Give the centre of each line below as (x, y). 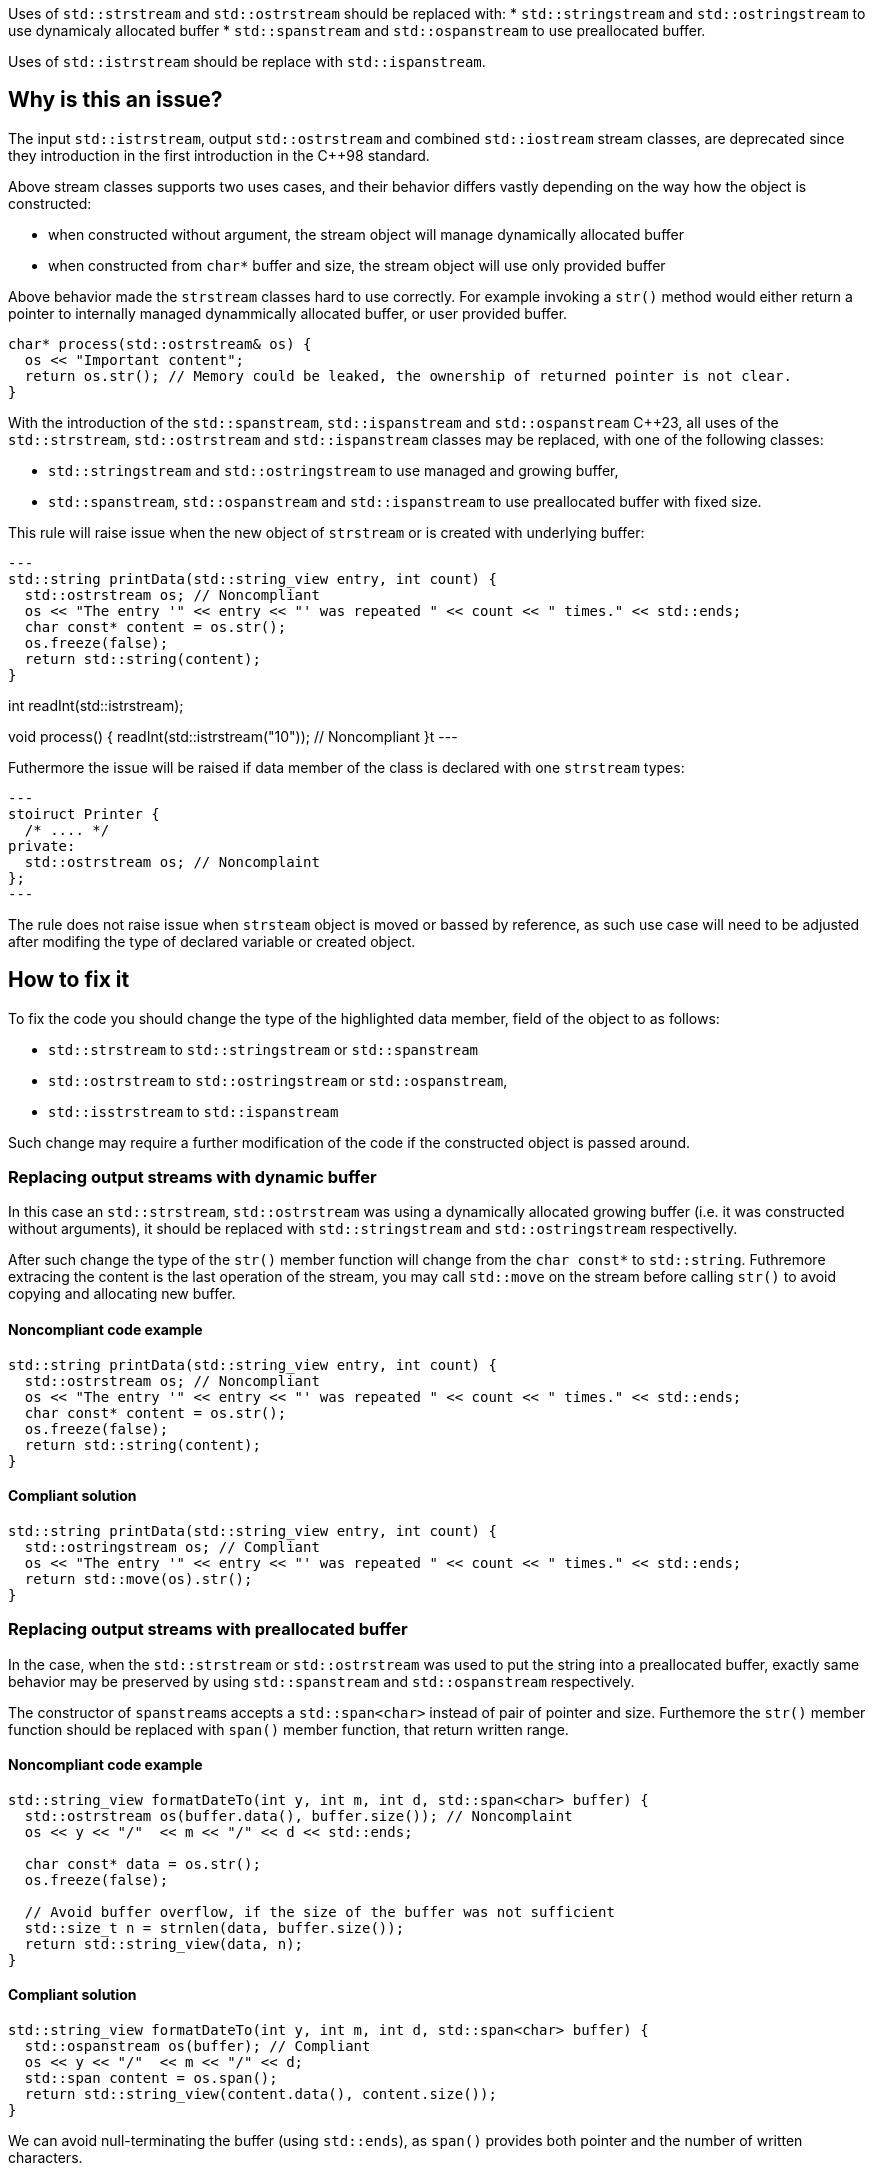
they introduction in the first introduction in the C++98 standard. (219, 155)
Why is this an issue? (115, 100)
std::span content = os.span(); (151, 2078)
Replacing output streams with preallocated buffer (208, 1629)
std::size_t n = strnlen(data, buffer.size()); (214, 1927)
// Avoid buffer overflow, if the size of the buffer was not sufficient (319, 1911)
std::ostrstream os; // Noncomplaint (172, 861)
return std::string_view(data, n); (164, 1943)
